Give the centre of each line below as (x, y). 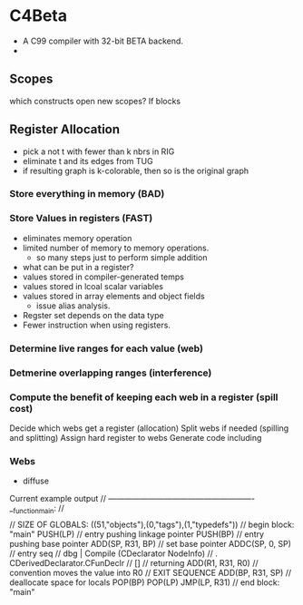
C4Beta (39, 16)
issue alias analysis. (73, 306)
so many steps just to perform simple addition (122, 257)
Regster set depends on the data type (93, 315)
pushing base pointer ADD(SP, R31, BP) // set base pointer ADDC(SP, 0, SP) (151, 544)
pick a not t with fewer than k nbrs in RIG (98, 151)
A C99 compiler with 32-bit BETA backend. (103, 41)
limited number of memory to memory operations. (116, 248)
